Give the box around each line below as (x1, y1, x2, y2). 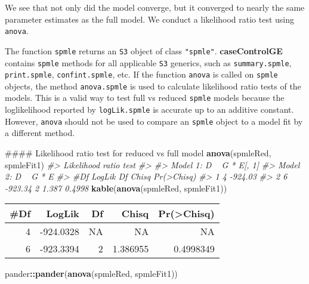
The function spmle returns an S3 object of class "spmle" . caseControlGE (5, 44, 283, 57)
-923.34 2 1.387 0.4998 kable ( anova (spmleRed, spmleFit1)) (5, 181, 227, 194)
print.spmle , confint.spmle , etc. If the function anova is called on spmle (5, 68, 278, 81)
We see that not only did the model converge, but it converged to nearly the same (5, 1, 305, 13)
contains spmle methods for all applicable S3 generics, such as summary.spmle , (5, 56, 292, 69)
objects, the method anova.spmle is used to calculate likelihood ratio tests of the (5, 79, 301, 92)
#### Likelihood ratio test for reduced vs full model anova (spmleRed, (5, 147, 271, 159)
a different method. (5, 126, 75, 139)
